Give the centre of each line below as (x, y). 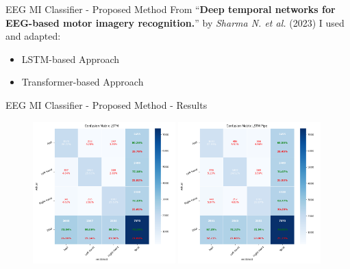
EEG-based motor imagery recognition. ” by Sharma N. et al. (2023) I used (175, 22)
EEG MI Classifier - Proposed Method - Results (107, 104)
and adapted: (33, 36)
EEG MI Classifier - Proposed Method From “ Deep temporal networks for (171, 9)
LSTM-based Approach (71, 59)
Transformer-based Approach (83, 82)
